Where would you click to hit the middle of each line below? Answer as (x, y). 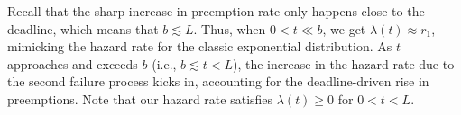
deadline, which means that (83, 28)
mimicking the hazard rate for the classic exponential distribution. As (200, 46)
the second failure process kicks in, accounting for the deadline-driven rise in (218, 81)
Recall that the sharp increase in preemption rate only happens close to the (216, 11)
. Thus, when (230, 28)
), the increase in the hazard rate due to (344, 63)
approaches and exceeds (73, 63)
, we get (344, 28)
